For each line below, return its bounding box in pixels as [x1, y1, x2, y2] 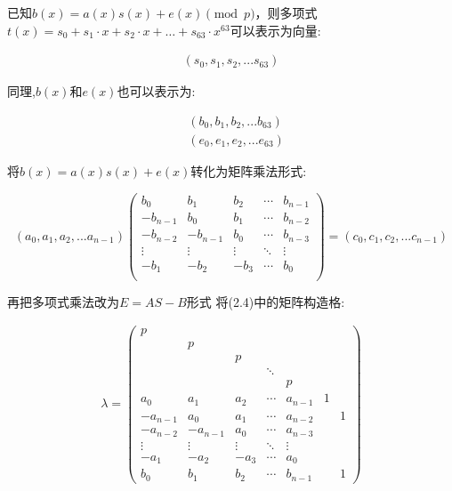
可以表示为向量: [230, 20, 321, 39]
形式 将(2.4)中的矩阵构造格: [186, 292, 345, 310]
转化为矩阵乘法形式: [190, 161, 307, 180]
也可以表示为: [117, 82, 196, 101]
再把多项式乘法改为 [7, 292, 119, 310]
